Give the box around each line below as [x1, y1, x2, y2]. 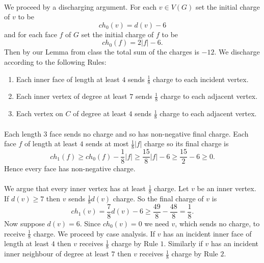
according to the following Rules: [4, 56, 107, 67]
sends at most [86, 138, 129, 149]
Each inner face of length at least [16, 73, 120, 84]
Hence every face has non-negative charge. [4, 163, 136, 174]
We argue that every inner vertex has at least [4, 183, 146, 194]
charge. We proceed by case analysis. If [33, 228, 155, 239]
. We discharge [214, 46, 260, 57]
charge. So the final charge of [113, 193, 204, 204]
